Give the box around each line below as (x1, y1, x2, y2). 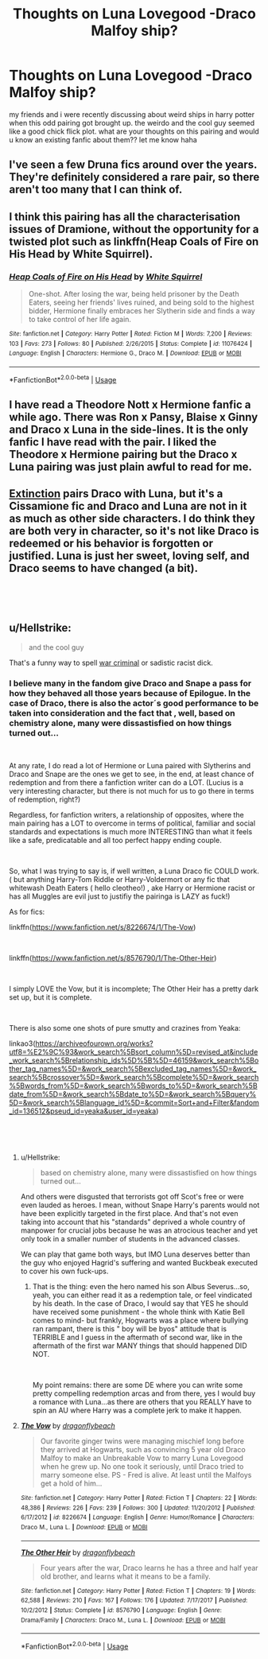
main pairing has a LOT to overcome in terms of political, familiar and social (9, 818, 256, 828)
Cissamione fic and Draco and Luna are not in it (9, 499, 247, 513)
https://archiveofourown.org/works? (35, 1039, 153, 1048)
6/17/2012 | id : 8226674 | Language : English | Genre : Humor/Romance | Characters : (20, 1513, 255, 1521)
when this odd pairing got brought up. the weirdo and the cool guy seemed (9, 118, 255, 127)
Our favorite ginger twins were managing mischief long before (40, 1436, 245, 1446)
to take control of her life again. (28, 315, 132, 324)
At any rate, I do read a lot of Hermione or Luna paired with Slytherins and (9, 760, 251, 770)
